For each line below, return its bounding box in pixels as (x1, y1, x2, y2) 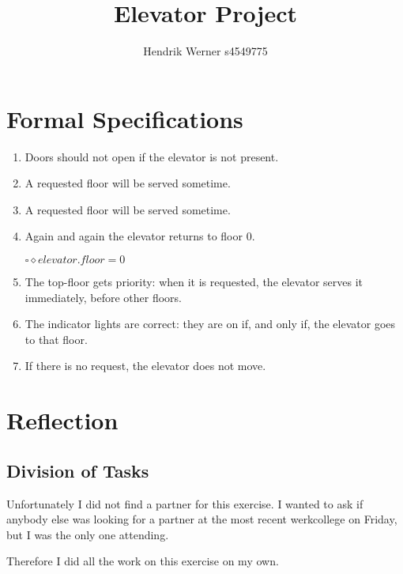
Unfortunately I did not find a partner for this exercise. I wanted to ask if (6, 495, 363, 512)
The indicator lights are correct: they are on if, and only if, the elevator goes (24, 315, 396, 332)
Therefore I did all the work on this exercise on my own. (6, 553, 279, 569)
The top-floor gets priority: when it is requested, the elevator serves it (24, 274, 363, 290)
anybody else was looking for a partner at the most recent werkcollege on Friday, (6, 511, 397, 527)
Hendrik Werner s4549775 (143, 43, 268, 59)
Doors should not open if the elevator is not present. (24, 148, 279, 164)
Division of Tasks (6, 458, 149, 482)
